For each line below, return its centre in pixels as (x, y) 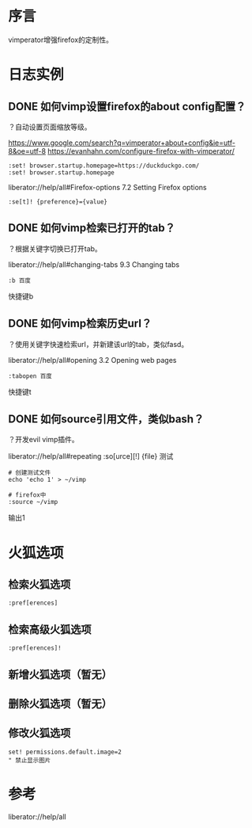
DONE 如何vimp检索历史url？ (80, 324)
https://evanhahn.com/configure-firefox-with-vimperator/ (141, 151)
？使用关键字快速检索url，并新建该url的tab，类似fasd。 (98, 344)
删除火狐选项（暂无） (60, 703)
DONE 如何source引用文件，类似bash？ (106, 419)
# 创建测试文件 (30, 473)
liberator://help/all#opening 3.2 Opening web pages (92, 360)
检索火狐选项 (39, 584)
